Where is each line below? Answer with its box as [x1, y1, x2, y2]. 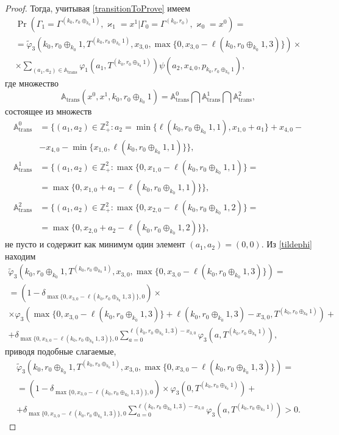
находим [5, 249, 36, 262]
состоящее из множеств [5, 105, 92, 118]
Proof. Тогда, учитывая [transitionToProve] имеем [5, 2, 190, 14]
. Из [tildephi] [261, 238, 312, 250]
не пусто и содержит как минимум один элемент [5, 238, 185, 250]
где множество [5, 76, 59, 89]
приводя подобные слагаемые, [5, 345, 116, 357]
